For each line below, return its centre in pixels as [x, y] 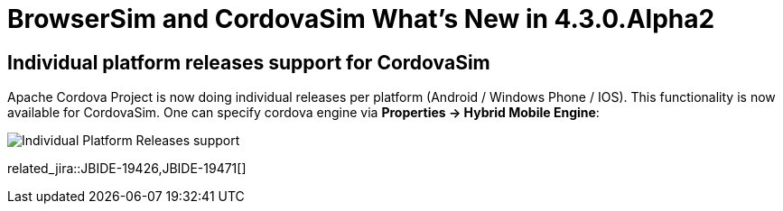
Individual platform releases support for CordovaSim [249, 62]
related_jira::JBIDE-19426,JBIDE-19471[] [127, 169]
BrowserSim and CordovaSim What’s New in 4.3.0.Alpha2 [361, 19]
